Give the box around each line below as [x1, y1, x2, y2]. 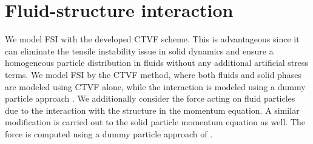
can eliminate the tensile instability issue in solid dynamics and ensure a [5, 44, 274, 57]
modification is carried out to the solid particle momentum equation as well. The [5, 116, 305, 128]
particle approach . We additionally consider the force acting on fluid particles [5, 92, 295, 105]
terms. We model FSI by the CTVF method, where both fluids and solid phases [5, 68, 301, 80]
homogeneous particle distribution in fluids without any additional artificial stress [5, 56, 309, 69]
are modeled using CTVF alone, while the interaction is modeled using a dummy [5, 80, 306, 93]
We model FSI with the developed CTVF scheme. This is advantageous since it [5, 33, 300, 45]
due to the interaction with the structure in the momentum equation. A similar [5, 103, 300, 116]
